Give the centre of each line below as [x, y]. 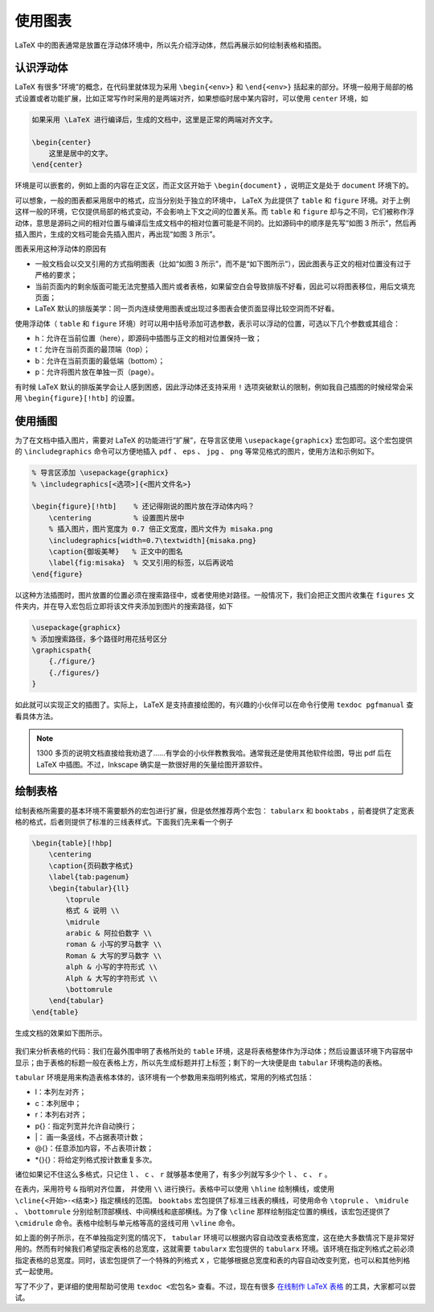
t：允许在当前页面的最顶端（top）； [92, 349]
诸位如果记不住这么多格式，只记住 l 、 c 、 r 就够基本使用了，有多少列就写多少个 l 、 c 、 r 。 [173, 1174]
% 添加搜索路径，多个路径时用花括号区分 [100, 639]
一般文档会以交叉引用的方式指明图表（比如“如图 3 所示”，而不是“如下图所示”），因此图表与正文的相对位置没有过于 [223, 263]
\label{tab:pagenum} [89, 877]
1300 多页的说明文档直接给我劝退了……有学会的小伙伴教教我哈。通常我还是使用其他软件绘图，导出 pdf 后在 [214, 753]
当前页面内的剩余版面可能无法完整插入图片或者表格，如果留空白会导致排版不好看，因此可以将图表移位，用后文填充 [225, 286]
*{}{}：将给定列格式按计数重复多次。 [96, 1159]
